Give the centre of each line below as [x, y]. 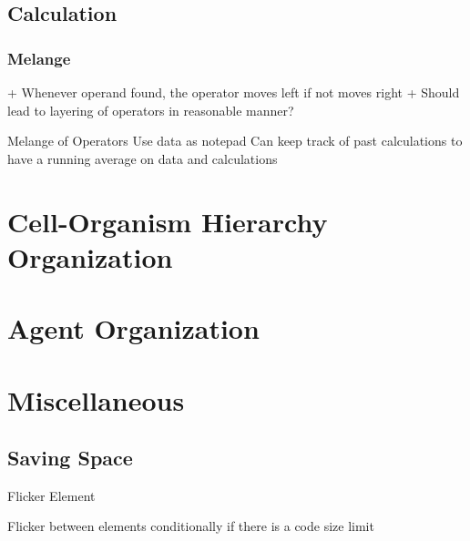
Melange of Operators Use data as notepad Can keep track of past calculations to [235, 141]
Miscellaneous [96, 399]
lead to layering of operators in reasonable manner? [151, 110]
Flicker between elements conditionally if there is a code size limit [191, 526]
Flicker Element [51, 495]
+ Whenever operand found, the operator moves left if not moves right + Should [234, 92]
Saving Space [70, 458]
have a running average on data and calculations [143, 158]
